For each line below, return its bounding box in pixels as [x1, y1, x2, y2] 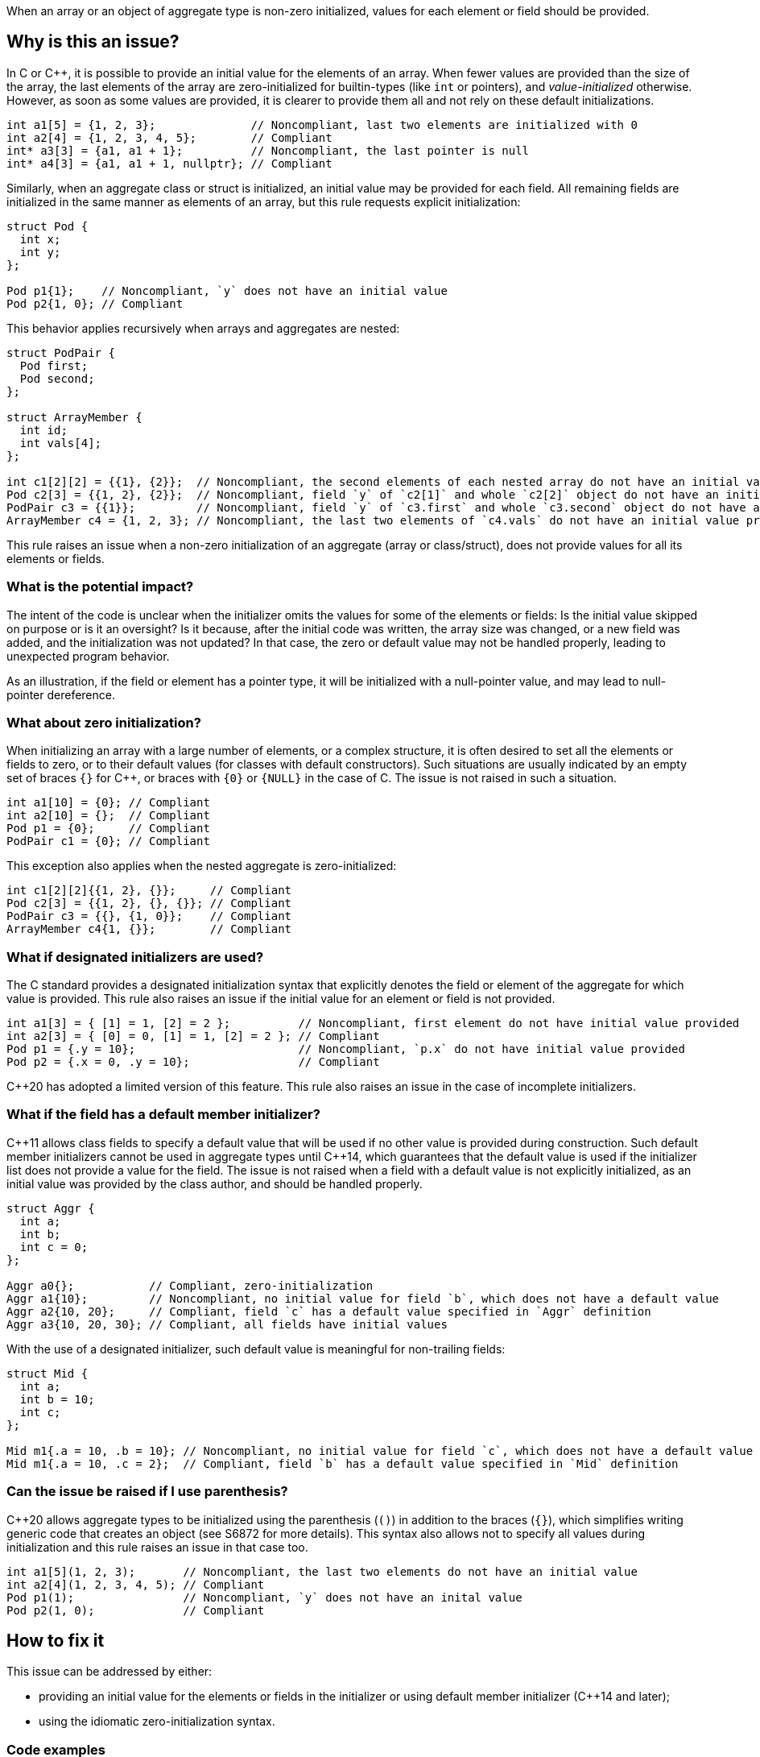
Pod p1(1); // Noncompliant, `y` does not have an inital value [6, 1590, 522, 1604]
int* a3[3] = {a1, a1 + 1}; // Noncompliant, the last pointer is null [6, 143, 530, 157]
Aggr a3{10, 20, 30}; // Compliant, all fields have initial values [6, 1317, 448, 1331]
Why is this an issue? [6, 31, 180, 52]
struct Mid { [6, 1366, 89, 1380]
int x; [19, 232, 61, 246]
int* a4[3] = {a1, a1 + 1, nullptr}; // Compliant [6, 156, 332, 170]
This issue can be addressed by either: [6, 1664, 213, 1679]
